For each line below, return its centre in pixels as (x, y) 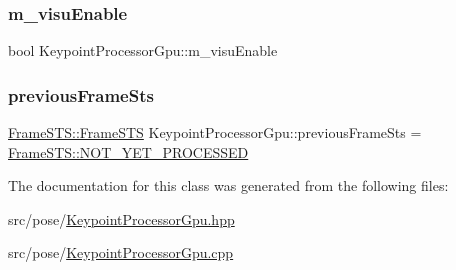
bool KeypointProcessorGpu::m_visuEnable (143, 50)
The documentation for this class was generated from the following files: (228, 185)
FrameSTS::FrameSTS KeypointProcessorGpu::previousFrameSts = (215, 132)
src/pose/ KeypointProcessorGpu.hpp (121, 218)
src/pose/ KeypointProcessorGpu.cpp (121, 252)
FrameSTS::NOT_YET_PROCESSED (128, 151)
